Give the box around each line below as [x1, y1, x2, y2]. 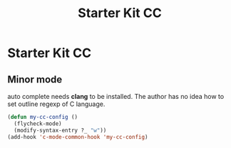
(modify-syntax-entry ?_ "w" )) [14, 127, 107, 134]
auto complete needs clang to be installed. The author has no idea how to [7, 92, 225, 100]
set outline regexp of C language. [7, 100, 106, 108]
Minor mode [7, 73, 63, 85]
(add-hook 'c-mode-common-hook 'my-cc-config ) [7, 133, 148, 140]
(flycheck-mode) [14, 120, 62, 127]
